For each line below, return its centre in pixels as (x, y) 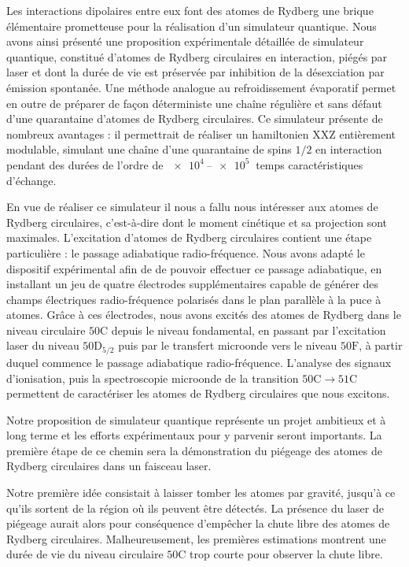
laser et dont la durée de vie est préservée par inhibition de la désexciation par (195, 72)
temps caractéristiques (310, 164)
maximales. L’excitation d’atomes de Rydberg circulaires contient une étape (189, 237)
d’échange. (31, 180)
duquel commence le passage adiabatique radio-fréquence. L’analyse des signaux (199, 362)
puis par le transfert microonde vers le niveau (228, 345)
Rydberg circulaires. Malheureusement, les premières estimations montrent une (196, 538)
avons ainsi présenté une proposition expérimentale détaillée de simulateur (185, 41)
